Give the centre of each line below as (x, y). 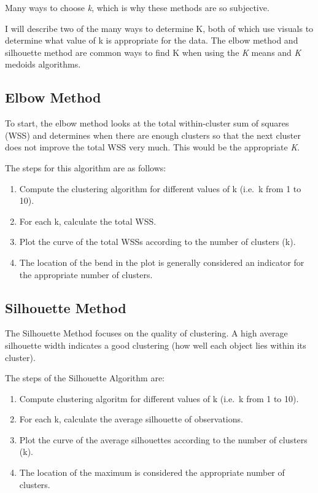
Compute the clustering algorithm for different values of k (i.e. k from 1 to (160, 188)
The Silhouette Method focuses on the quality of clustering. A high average (146, 333)
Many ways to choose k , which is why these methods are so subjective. (137, 7)
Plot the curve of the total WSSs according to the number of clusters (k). (157, 242)
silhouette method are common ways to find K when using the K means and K (153, 52)
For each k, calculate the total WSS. (88, 221)
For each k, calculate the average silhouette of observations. (131, 419)
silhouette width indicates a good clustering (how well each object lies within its (156, 345)
